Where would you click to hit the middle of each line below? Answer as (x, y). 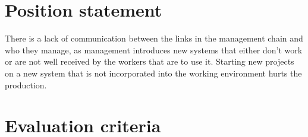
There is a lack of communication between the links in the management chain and (154, 38)
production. (26, 85)
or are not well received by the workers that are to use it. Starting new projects (150, 61)
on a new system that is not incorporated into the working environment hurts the (153, 73)
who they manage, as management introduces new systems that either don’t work (154, 50)
